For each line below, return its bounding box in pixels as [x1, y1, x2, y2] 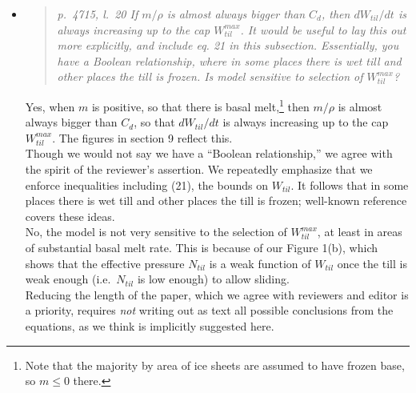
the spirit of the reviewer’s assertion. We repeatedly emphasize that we [25, 161, 373, 177]
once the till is [337, 255, 407, 271]
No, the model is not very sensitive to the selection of [25, 223, 287, 240]
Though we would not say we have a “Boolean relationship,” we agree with [25, 145, 393, 162]
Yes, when [25, 98, 75, 114]
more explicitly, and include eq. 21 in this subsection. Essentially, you [57, 37, 399, 54]
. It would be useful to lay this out [240, 21, 406, 38]
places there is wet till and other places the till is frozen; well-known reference [25, 192, 407, 209]
